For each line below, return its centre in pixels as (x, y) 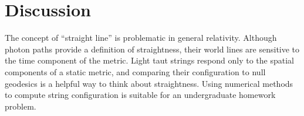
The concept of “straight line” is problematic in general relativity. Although (141, 38)
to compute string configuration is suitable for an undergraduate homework (140, 95)
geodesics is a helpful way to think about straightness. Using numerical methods (149, 83)
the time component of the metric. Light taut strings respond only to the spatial (149, 60)
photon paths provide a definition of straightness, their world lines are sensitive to (152, 49)
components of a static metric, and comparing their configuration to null (135, 71)
